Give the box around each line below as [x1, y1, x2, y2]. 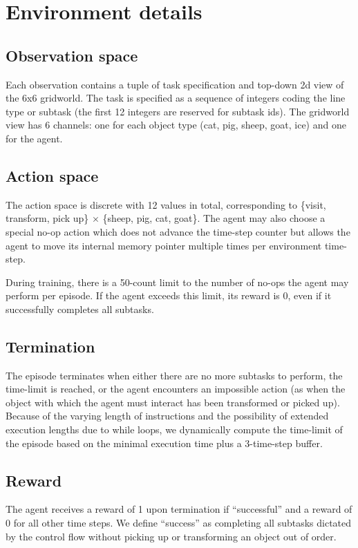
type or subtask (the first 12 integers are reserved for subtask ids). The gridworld [6, 104, 350, 118]
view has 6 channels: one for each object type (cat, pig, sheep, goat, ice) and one [6, 117, 346, 132]
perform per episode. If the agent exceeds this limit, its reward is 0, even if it [6, 288, 332, 303]
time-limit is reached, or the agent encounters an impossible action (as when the [6, 381, 346, 396]
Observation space [6, 44, 138, 66]
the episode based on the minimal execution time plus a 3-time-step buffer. [6, 435, 323, 450]
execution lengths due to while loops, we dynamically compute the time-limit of [6, 422, 343, 437]
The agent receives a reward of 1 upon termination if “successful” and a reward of [6, 502, 352, 516]
